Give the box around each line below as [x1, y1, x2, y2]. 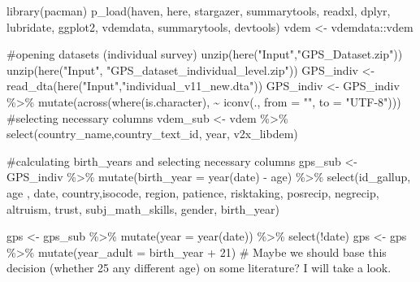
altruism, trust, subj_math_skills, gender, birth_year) [6, 200, 279, 217]
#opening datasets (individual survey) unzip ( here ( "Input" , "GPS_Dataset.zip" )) [6, 46, 403, 63]
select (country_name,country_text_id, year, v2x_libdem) [6, 125, 298, 142]
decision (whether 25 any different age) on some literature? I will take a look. [6, 259, 392, 276]
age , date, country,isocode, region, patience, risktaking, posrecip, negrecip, [6, 184, 379, 201]
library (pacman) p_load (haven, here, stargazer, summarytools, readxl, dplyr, [6, 2, 391, 19]
